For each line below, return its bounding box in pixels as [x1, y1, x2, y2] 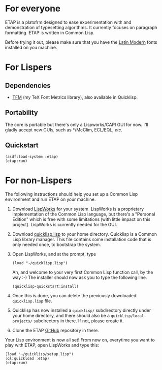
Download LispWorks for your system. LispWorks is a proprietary [12, 206, 144, 212]
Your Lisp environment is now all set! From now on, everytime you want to [5, 337, 155, 342]
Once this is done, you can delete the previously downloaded [12, 292, 137, 298]
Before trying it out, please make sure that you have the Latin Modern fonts [5, 39, 158, 45]
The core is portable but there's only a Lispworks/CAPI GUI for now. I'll [5, 122, 149, 127]
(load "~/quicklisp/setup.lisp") [5, 351, 74, 357]
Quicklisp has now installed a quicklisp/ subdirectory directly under [12, 307, 151, 313]
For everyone [5, 3, 61, 14]
